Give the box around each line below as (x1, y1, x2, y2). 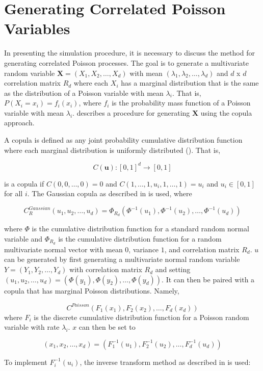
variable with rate (4, 322, 60, 332)
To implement (4, 356, 47, 367)
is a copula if (4, 178, 44, 189)
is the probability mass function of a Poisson (112, 97, 251, 108)
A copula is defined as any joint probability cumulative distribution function (4, 135, 243, 145)
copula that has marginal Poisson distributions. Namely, (4, 285, 179, 296)
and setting (155, 264, 191, 275)
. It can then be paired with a (162, 274, 255, 284)
